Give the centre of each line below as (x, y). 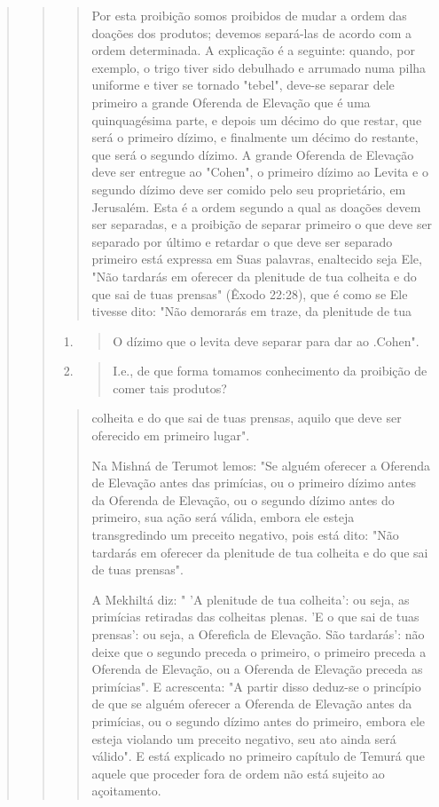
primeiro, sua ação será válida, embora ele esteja (223, 517)
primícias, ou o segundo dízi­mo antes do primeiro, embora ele (259, 720)
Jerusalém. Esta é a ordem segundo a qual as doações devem (256, 206)
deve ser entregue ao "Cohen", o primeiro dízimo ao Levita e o (260, 172)
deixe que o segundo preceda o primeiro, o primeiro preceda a (259, 651)
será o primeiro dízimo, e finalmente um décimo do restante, (255, 137)
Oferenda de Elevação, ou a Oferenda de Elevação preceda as (257, 669)
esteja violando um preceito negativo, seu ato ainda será (244, 738)
